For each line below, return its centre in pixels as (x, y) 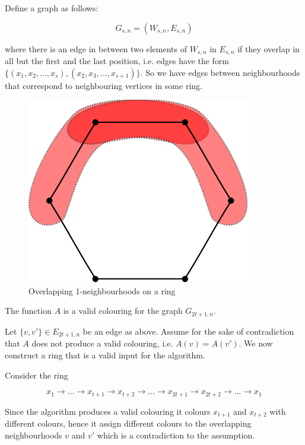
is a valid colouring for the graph (123, 311)
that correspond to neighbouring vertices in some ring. (104, 85)
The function (28, 311)
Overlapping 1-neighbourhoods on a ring (102, 290)
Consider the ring (36, 375)
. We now (256, 343)
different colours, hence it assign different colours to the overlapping (128, 423)
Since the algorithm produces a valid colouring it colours (108, 411)
